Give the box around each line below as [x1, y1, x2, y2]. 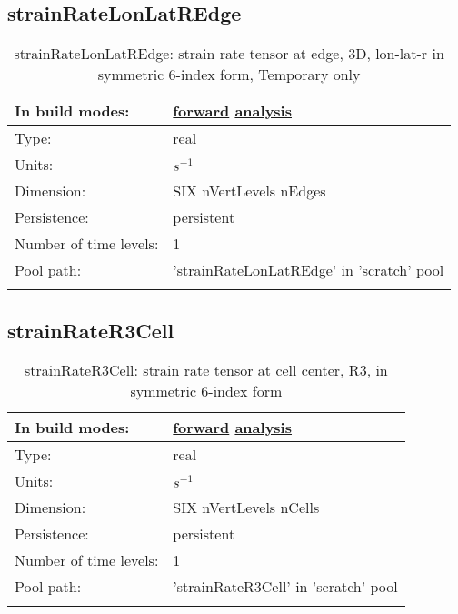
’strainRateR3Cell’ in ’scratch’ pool [173, 576, 398, 598]
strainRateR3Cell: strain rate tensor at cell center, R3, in [24, 359, 388, 381]
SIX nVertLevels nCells [173, 497, 320, 518]
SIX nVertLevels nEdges [173, 180, 326, 202]
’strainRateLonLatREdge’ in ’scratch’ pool [173, 259, 444, 281]
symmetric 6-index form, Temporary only [97, 64, 361, 86]
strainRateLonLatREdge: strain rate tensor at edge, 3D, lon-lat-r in [14, 43, 444, 65]
